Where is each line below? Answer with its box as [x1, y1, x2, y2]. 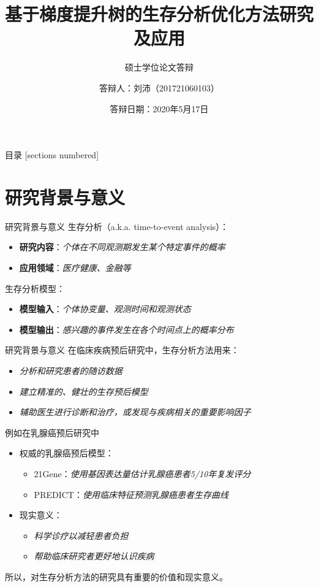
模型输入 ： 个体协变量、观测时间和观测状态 [19, 302, 191, 315]
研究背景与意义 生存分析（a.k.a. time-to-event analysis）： [5, 220, 229, 232]
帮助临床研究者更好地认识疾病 [34, 550, 154, 562]
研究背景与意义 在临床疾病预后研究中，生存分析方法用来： [5, 343, 239, 356]
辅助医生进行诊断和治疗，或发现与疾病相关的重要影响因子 [19, 405, 251, 418]
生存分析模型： [5, 282, 65, 294]
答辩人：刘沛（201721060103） [99, 81, 219, 94]
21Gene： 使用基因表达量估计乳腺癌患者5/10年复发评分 [34, 467, 251, 480]
